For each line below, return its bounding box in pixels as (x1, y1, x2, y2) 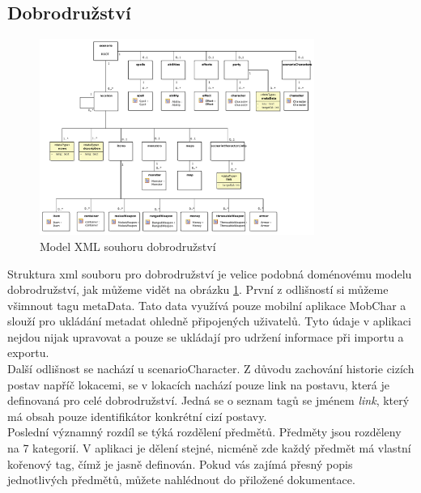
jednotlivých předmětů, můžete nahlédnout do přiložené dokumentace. (7, 471, 355, 488)
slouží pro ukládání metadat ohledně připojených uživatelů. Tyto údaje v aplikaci (7, 312, 411, 329)
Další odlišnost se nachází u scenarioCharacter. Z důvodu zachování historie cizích (7, 360, 415, 377)
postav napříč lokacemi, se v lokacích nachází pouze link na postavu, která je (7, 376, 390, 393)
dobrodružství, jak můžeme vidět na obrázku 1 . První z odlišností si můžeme (7, 281, 389, 298)
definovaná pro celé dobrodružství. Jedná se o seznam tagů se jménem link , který (7, 392, 410, 409)
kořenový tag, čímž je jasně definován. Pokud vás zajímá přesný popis (7, 455, 353, 472)
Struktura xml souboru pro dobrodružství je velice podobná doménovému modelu (7, 265, 412, 282)
